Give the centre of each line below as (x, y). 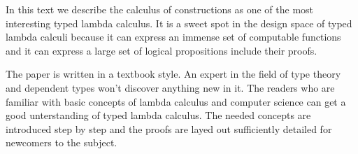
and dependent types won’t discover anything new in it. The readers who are (170, 87)
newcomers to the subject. (62, 142)
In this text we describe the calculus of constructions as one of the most (160, 9)
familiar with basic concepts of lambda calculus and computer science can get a (176, 101)
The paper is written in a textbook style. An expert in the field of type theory (173, 74)
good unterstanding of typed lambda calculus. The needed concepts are (158, 115)
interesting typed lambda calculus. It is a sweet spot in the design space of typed (179, 23)
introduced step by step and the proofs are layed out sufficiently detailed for (169, 128)
